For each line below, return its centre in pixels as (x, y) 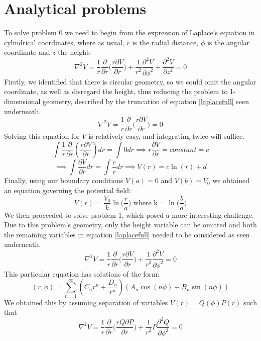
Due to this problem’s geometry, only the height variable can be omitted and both (130, 225)
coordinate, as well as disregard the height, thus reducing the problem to (116, 91)
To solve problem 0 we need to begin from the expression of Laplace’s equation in (129, 32)
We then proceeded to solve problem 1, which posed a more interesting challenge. (129, 215)
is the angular (228, 42)
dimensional (22, 101)
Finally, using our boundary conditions (64, 180)
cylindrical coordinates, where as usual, (64, 42)
